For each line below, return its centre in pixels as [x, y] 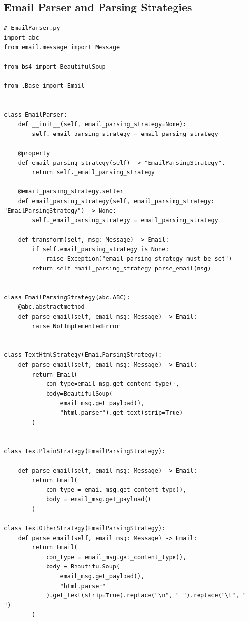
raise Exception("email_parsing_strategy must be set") [139, 259]
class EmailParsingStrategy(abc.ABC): [67, 297]
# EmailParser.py [32, 28]
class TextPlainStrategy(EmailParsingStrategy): [85, 451]
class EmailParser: [36, 115]
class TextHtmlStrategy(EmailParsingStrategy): [83, 355]
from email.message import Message [62, 47]
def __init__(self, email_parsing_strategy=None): [102, 124]
